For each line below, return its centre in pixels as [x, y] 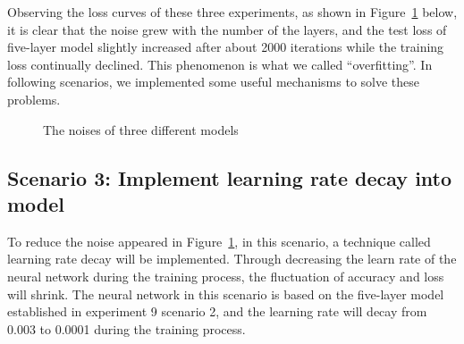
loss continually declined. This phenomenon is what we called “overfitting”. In [220, 64]
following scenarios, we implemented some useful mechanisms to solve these [214, 82]
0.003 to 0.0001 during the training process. [127, 328]
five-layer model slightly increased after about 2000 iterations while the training [226, 47]
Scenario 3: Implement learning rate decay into [230, 177]
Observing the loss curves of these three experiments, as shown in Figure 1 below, [232, 12]
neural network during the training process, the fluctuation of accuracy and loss [226, 276]
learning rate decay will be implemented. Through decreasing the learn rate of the [232, 259]
